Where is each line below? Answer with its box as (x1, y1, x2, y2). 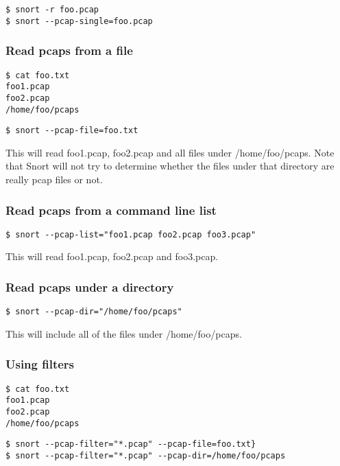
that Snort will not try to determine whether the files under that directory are (5, 159, 335, 173)
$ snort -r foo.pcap (5, 5, 99, 14)
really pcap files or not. (5, 172, 103, 186)
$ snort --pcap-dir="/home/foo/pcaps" (5, 307, 182, 317)
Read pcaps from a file (5, 42, 133, 59)
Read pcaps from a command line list (5, 201, 217, 218)
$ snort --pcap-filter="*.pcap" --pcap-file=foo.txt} (5, 439, 256, 450)
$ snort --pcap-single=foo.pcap (5, 16, 153, 26)
